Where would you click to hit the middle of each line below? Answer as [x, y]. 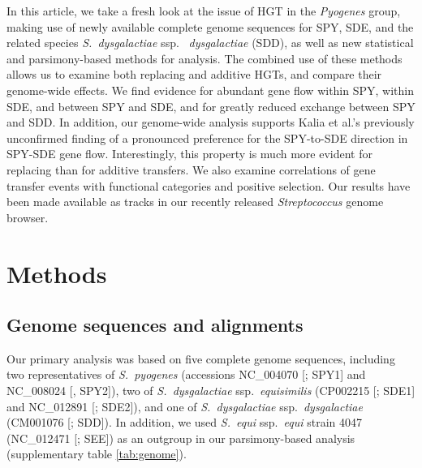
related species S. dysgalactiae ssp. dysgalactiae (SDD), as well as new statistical [210, 43]
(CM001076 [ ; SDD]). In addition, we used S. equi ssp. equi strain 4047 [185, 422]
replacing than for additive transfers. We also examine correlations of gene [191, 169]
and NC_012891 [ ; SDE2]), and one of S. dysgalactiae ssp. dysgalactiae [185, 406]
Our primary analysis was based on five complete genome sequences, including [201, 358]
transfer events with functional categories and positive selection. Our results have [209, 185]
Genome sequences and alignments [155, 325]
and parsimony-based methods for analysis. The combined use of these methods [205, 58]
